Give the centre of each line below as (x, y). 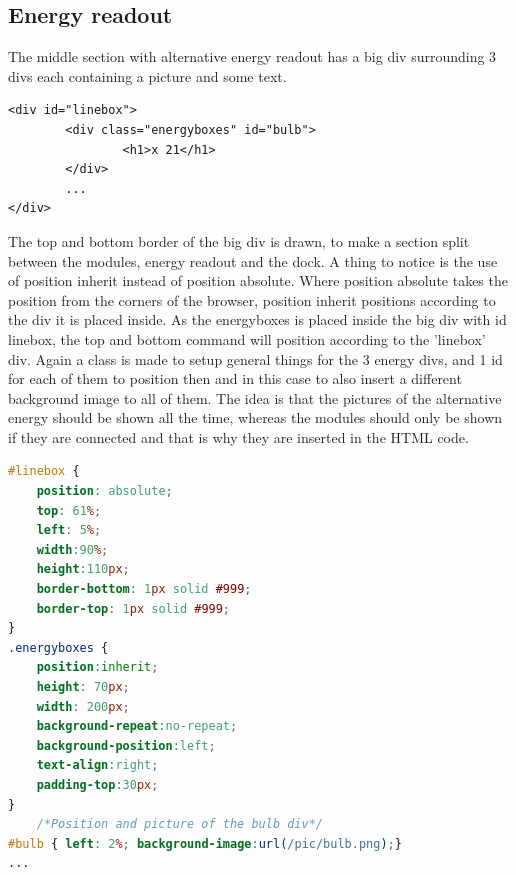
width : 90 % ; (72, 549)
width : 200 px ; (83, 706)
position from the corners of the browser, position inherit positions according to (252, 299)
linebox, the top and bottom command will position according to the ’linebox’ (247, 338)
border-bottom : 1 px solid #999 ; (144, 589)
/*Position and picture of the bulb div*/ (179, 824)
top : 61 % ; (69, 510)
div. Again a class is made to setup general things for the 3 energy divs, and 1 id (255, 358)
